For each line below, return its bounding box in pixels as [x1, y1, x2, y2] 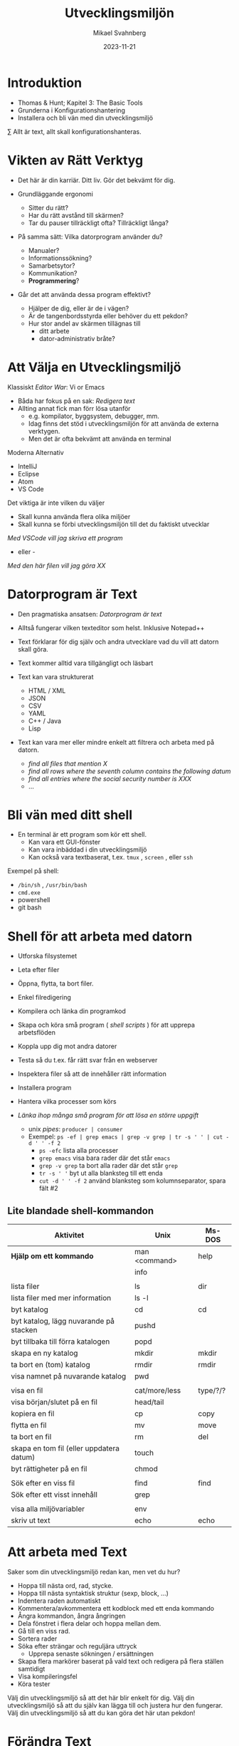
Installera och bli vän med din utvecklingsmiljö [17, 113, 154, 122]
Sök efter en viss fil [11, 1478, 75, 1488]
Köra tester [17, 1680, 51, 1688]
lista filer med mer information [11, 1293, 112, 1303]
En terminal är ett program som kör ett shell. [17, 830, 147, 839]
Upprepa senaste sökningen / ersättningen [28, 1650, 154, 1658]
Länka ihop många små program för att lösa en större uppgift [17, 1111, 199, 1119]
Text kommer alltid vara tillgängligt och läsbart [17, 659, 154, 667]
